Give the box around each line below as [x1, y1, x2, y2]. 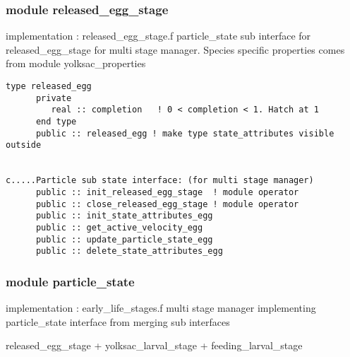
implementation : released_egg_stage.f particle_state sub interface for [6, 28, 311, 43]
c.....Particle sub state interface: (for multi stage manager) [6, 175, 314, 186]
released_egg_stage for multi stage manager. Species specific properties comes [6, 42, 345, 57]
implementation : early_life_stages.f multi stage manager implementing [6, 300, 316, 315]
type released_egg [6, 81, 92, 91]
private [35, 93, 72, 103]
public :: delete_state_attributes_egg [35, 246, 223, 257]
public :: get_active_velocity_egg [35, 222, 203, 233]
